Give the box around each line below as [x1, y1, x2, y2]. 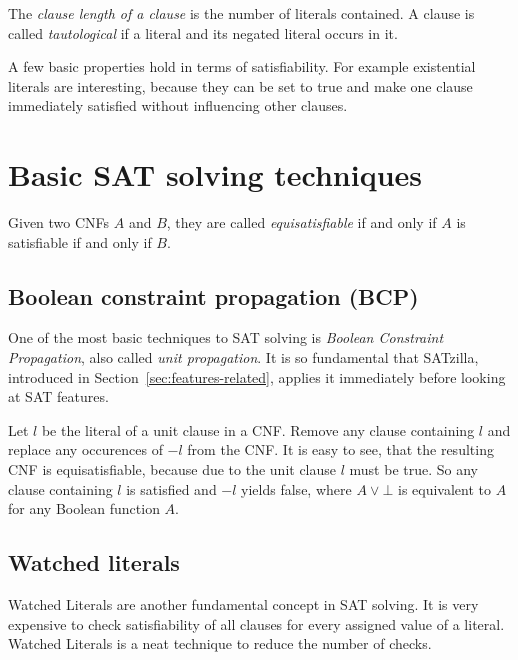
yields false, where [241, 478, 352, 499]
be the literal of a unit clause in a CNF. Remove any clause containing [41, 419, 475, 440]
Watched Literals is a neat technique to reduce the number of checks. [8, 633, 432, 654]
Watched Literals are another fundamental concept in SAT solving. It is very [8, 594, 479, 615]
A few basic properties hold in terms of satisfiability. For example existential [8, 56, 476, 77]
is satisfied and [126, 478, 217, 499]
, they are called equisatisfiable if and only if [166, 212, 437, 233]
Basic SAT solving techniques [8, 154, 423, 195]
